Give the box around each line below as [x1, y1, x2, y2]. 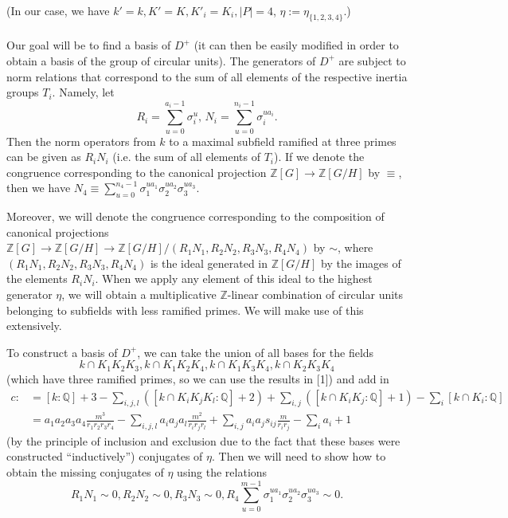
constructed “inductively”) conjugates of [6, 448, 203, 465]
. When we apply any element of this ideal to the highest [95, 270, 373, 287]
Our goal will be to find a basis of [6, 37, 171, 53]
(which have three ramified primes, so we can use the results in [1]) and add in [6, 370, 389, 387]
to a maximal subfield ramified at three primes [169, 132, 397, 149]
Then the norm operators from [6, 132, 156, 149]
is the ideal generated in [150, 254, 268, 271]
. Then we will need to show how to [212, 448, 386, 465]
